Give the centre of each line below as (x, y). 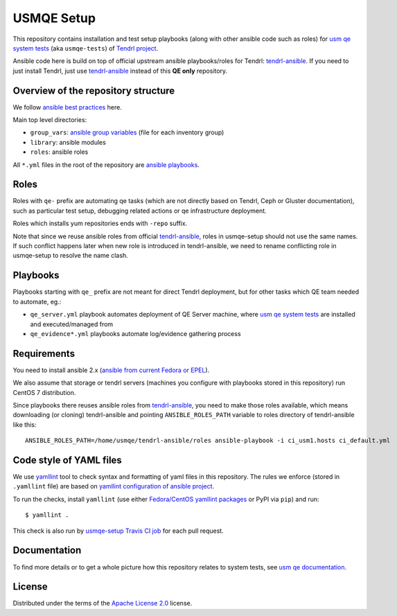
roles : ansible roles (59, 152)
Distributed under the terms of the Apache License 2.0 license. (103, 604)
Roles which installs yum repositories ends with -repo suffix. (100, 223)
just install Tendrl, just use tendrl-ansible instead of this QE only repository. (120, 71)
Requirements (44, 353)
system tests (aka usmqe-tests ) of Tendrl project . (86, 48)
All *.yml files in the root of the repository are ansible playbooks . (106, 165)
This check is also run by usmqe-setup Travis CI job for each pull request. (118, 531)
